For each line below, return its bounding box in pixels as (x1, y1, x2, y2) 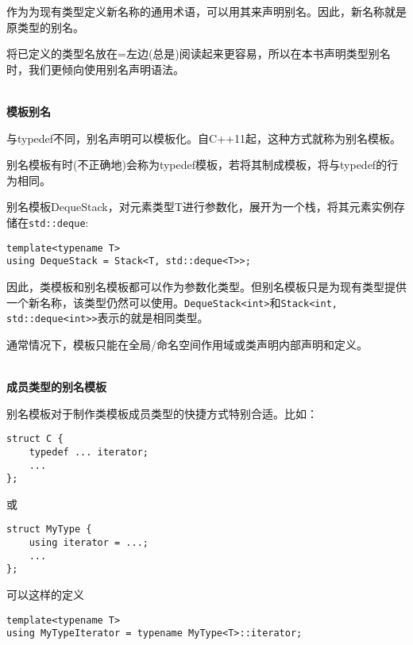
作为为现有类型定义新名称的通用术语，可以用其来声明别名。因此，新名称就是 (6, 3, 407, 19)
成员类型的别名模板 (6, 378, 106, 394)
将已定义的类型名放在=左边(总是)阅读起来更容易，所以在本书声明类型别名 (6, 45, 391, 62)
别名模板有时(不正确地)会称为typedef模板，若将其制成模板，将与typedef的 (6, 156, 388, 173)
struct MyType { (6, 524, 92, 536)
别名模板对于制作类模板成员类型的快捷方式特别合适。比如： (6, 405, 318, 421)
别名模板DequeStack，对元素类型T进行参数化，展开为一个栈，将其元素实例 (6, 198, 394, 215)
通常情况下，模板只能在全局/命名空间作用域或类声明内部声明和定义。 (6, 336, 368, 352)
